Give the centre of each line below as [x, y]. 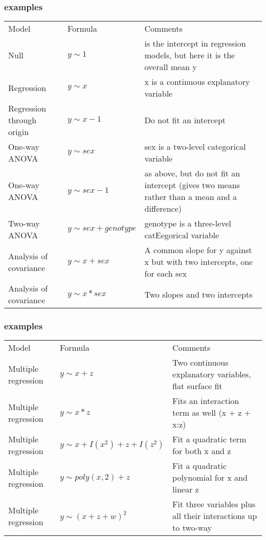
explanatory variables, [212, 374]
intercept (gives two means [192, 185]
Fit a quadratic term [209, 439]
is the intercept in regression [195, 43]
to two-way [192, 528]
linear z [186, 489]
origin [19, 132]
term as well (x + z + [212, 413]
